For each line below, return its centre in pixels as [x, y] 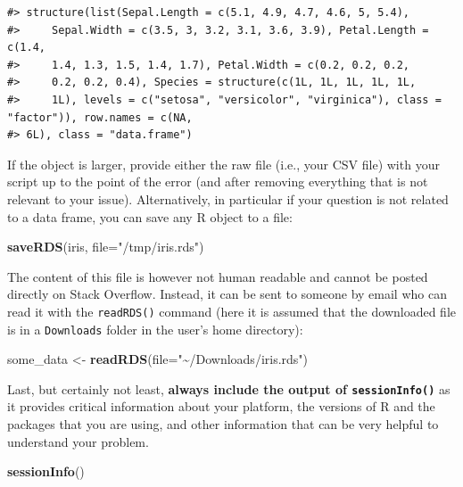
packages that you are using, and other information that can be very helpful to [223, 424]
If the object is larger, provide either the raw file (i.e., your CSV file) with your [223, 164]
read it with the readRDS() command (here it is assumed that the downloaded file [232, 311]
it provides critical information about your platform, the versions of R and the [221, 406]
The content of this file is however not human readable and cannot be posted [218, 276]
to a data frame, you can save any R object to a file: [150, 216]
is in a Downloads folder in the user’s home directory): [155, 329]
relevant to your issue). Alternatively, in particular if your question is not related [228, 198]
